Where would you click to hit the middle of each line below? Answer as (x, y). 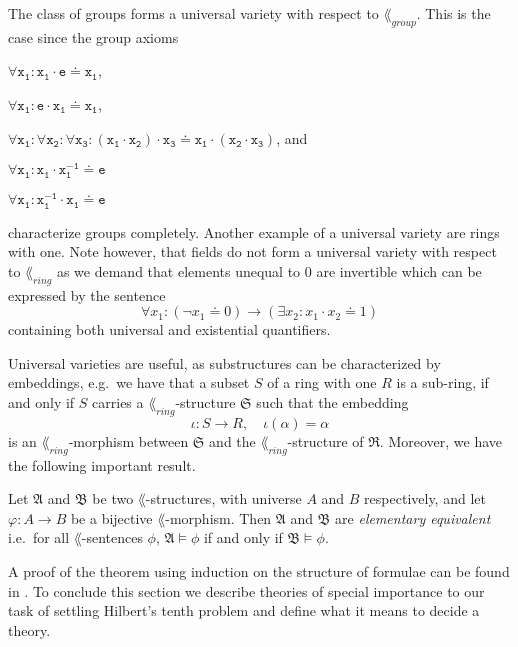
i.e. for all (39, 537)
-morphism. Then (218, 517)
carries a (118, 402)
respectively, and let (425, 498)
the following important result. (102, 464)
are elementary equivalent (413, 517)
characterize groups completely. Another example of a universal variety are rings (254, 231)
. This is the (453, 13)
